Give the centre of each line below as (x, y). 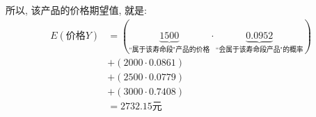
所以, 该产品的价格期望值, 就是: (76, 10)
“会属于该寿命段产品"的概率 (259, 49)
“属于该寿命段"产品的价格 (169, 49)
